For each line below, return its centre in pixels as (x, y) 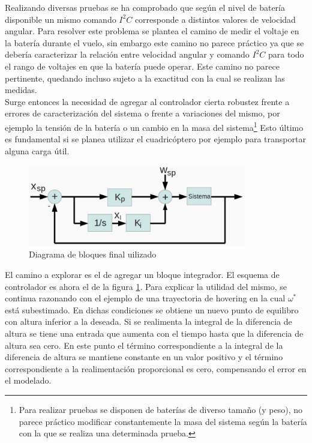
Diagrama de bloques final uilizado (93, 254)
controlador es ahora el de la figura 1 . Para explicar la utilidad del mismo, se (146, 286)
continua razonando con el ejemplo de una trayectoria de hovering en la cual (145, 298)
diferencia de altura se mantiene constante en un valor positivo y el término (144, 357)
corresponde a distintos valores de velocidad (215, 19)
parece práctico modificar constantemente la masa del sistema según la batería (163, 421)
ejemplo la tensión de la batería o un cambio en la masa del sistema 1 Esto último (154, 126)
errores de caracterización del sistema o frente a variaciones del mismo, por (142, 113)
